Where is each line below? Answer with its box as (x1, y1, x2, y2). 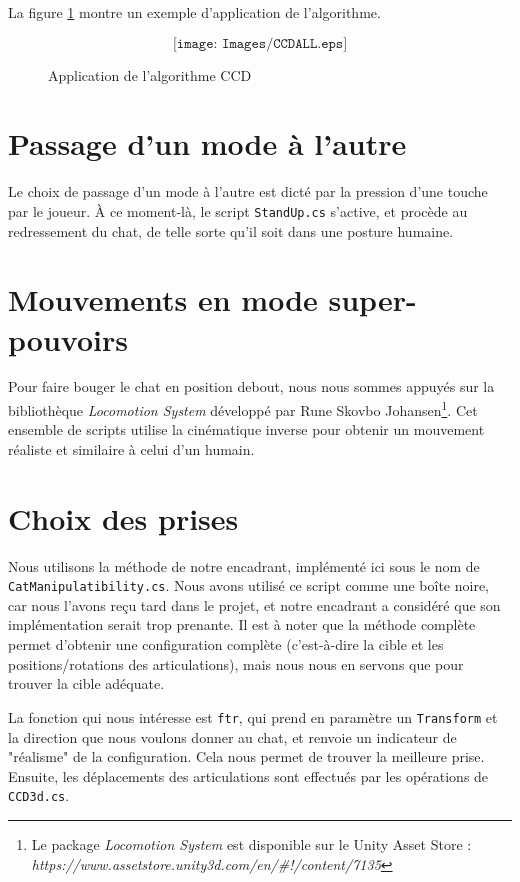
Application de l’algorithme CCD (48, 64, 252, 85)
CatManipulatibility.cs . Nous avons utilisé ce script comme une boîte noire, (8, 575, 490, 596)
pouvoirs (8, 318, 128, 359)
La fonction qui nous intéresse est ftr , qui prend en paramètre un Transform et (8, 706, 498, 727)
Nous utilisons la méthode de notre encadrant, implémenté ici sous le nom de (8, 555, 480, 576)
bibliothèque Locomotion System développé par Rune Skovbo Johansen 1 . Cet (8, 397, 478, 420)
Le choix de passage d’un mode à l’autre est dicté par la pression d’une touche (8, 181, 488, 202)
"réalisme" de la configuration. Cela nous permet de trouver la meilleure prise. (8, 746, 485, 767)
